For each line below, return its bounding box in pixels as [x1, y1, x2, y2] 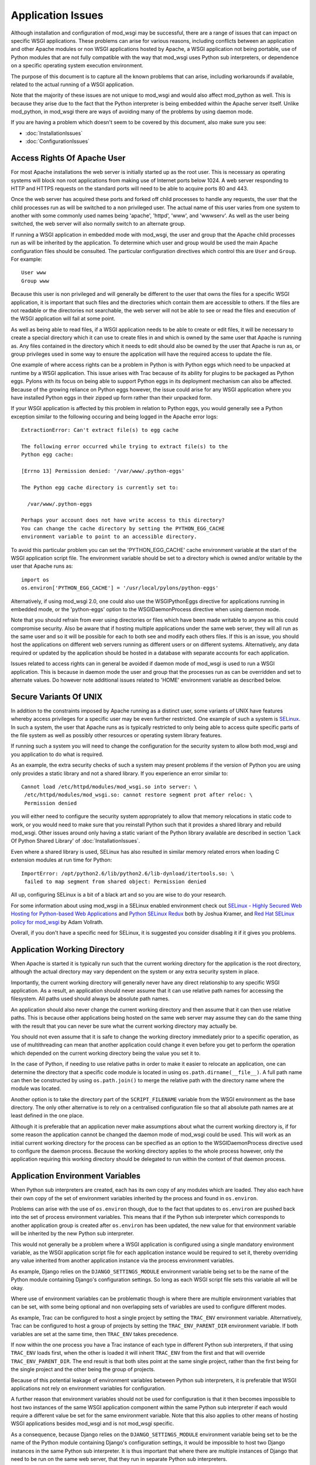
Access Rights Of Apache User [11, 153, 126, 163]
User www [21, 270, 46, 276]
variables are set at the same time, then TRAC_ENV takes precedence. [11, 1330, 178, 1337]
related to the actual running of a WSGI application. [11, 81, 135, 88]
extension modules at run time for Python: [11, 856, 112, 864]
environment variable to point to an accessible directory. [21, 533, 197, 540]
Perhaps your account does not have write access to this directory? [21, 517, 225, 524]
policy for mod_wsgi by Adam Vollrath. [11, 918, 104, 925]
